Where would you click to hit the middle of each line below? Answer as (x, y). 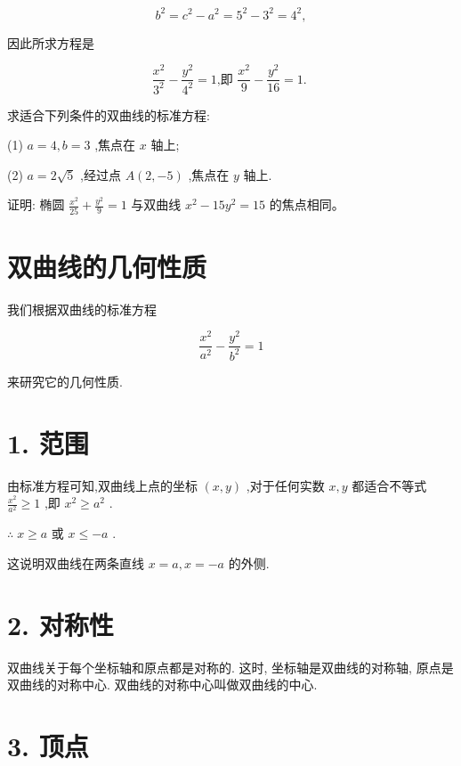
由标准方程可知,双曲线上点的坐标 (102, 485)
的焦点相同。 (307, 204)
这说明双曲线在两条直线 (76, 562)
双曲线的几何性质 (107, 266)
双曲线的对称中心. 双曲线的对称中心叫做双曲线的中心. (162, 685)
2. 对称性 (61, 624)
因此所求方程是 (51, 42)
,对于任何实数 (285, 485)
